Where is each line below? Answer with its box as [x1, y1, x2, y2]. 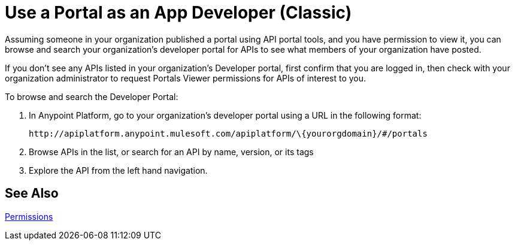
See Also [5, 186, 59, 201]
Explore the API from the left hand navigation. [29, 165, 208, 176]
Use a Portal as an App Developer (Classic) [5, 2, 352, 23]
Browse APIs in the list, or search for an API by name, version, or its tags [29, 146, 314, 157]
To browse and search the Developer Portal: [5, 91, 178, 102]
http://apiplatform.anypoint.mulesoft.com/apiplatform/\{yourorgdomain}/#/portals [29, 128, 428, 138]
